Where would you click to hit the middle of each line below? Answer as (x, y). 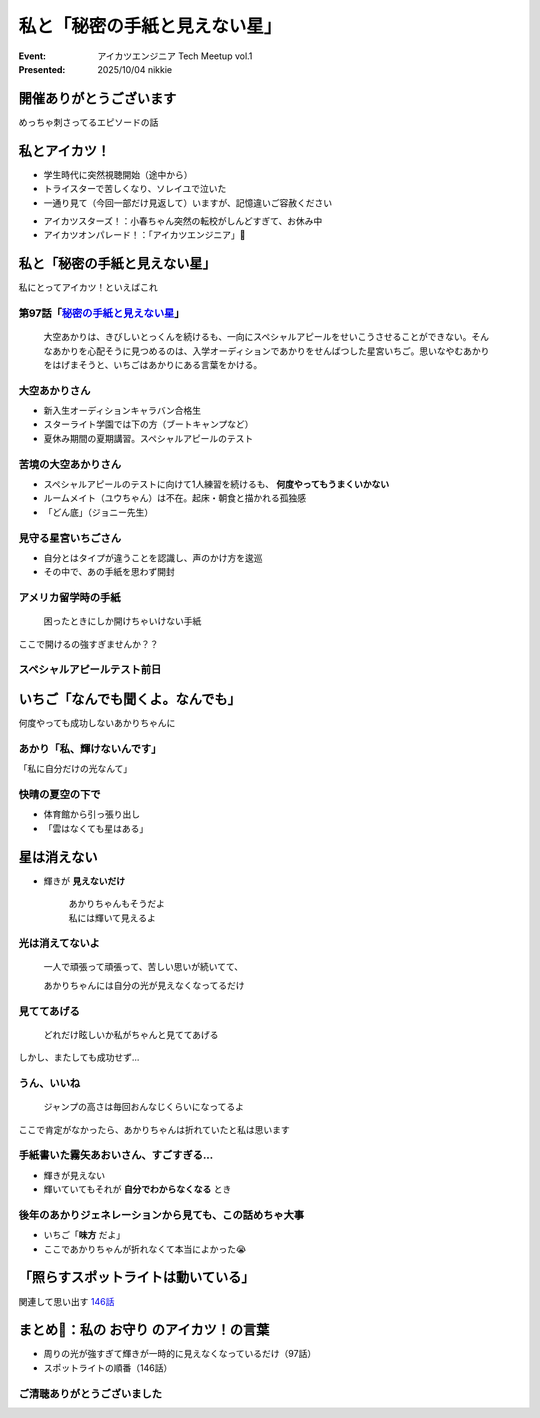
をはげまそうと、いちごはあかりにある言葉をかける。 (153, 364)
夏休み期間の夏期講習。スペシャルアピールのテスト (148, 438)
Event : (32, 56)
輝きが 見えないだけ (84, 881)
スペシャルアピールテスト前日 (90, 670)
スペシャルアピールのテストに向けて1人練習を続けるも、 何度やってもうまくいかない (216, 484)
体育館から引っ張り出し (91, 814)
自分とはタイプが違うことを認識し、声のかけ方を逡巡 (153, 557)
